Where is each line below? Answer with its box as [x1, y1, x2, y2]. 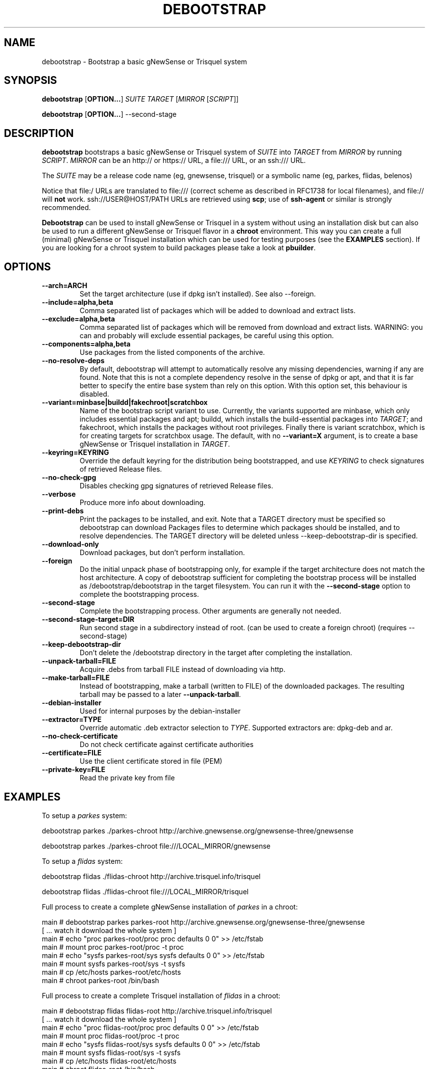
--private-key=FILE [42, 765, 105, 774]
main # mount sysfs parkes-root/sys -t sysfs [42, 959, 185, 968]
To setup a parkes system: [42, 811, 127, 820]
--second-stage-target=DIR [42, 615, 135, 624]
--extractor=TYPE [42, 715, 102, 724]
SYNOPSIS [4, 74, 57, 87]
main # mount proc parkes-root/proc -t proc [42, 942, 184, 951]
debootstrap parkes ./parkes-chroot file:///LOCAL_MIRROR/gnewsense [42, 841, 271, 850]
